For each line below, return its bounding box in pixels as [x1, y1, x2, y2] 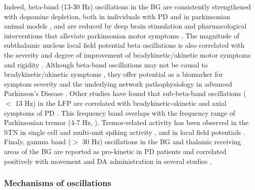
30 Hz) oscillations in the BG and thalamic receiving [82, 136, 241, 147]
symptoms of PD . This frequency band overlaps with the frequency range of [4, 107, 235, 118]
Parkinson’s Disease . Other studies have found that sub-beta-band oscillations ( [4, 88, 246, 98]
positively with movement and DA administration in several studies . [4, 156, 212, 166]
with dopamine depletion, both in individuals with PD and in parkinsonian [4, 11, 230, 21]
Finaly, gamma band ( [4, 136, 71, 147]
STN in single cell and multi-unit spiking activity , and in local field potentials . [4, 127, 245, 137]
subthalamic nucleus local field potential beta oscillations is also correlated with [4, 40, 245, 50]
